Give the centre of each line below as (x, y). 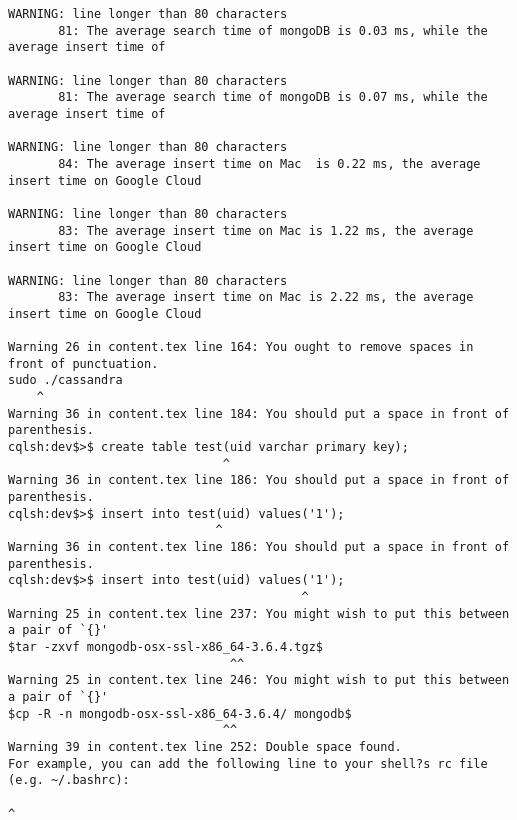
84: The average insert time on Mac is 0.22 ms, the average (269, 163)
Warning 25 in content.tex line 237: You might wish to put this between (259, 613)
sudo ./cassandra (65, 380)
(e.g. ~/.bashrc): (69, 780)
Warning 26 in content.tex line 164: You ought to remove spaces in (241, 347)
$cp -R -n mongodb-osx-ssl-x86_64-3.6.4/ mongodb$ (180, 713)
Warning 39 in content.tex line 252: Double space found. (205, 746)
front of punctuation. (83, 363)
